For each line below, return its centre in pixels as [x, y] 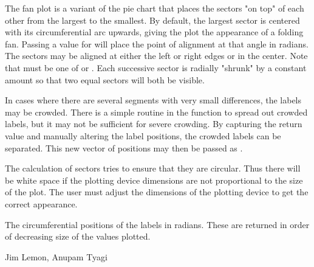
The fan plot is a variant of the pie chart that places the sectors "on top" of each [155, 8]
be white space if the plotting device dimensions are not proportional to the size [154, 180]
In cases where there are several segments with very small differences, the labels [153, 100]
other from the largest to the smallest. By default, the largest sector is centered [152, 20]
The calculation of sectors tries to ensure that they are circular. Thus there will [153, 168]
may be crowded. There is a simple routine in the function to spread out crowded [156, 112]
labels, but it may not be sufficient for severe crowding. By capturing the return [154, 124]
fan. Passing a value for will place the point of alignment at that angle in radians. [157, 43]
